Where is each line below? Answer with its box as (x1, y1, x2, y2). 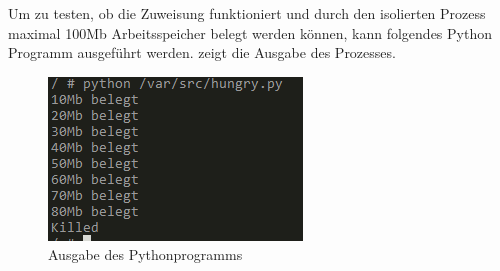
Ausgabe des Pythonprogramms (48, 244, 243, 265)
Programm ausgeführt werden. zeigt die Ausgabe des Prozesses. (8, 42, 396, 63)
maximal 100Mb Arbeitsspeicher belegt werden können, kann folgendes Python (8, 22, 492, 43)
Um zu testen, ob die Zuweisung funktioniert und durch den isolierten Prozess (8, 3, 486, 23)
